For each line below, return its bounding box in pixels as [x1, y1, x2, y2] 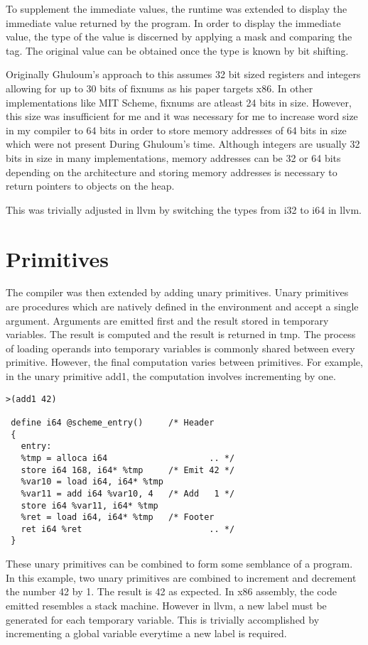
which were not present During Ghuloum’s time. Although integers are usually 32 [6, 136, 360, 151]
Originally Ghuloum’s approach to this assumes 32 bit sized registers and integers [6, 67, 361, 82]
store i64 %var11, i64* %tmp [21, 500, 158, 511]
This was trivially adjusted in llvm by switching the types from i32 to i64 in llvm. [6, 202, 362, 217]
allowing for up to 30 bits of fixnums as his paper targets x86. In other [6, 80, 313, 95]
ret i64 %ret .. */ [21, 524, 235, 534]
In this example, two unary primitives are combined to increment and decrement [6, 570, 357, 585]
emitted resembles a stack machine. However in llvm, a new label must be [6, 597, 327, 612]
